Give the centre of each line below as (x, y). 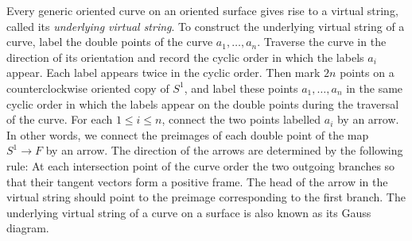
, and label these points (241, 88)
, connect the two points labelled (241, 119)
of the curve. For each (60, 119)
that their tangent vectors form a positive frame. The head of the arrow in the (197, 181)
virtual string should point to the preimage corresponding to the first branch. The (206, 197)
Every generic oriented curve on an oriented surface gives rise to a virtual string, (202, 10)
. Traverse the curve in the (322, 42)
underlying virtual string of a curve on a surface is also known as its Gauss (189, 212)
